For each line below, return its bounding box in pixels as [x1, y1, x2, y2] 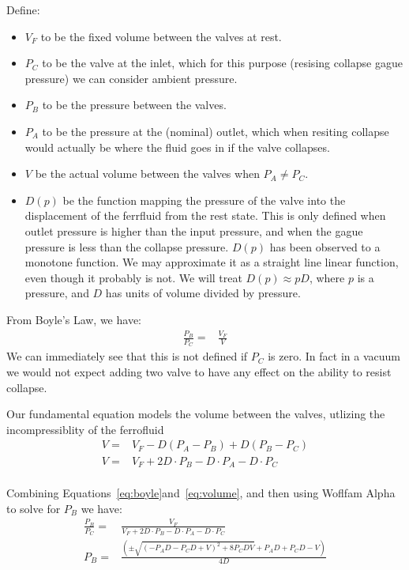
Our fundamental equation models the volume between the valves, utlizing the [6, 406, 385, 422]
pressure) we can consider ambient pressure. [24, 70, 238, 86]
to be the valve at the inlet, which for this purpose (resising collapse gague [42, 55, 403, 71]
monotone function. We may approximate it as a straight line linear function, [24, 254, 399, 270]
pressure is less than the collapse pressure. [24, 238, 229, 255]
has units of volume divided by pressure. [105, 285, 301, 301]
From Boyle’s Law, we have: [6, 311, 141, 327]
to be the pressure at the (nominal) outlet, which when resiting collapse [42, 123, 389, 139]
